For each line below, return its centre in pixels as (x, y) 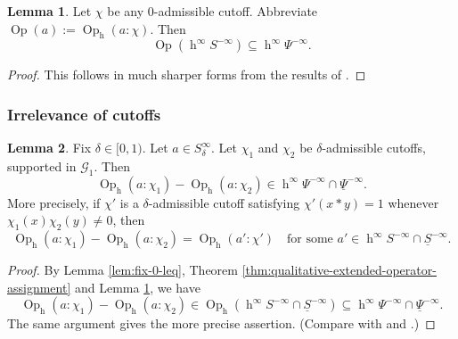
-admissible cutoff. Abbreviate (236, 11)
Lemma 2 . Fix (49, 148)
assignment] (39, 287)
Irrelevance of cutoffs (84, 114)
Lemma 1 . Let (49, 11)
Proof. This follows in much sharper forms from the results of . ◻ (187, 74)
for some (310, 240)
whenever (413, 202)
